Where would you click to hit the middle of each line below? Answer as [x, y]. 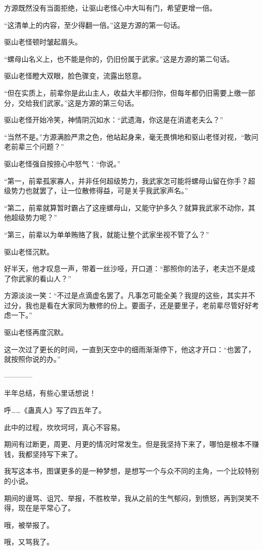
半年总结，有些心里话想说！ [50, 393]
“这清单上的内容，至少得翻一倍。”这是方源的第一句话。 [94, 25]
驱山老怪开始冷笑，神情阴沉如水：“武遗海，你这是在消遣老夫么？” [114, 120]
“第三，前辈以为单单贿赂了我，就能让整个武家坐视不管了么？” [107, 234]
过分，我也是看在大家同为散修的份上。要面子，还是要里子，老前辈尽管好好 [128, 305]
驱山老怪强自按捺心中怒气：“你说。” [62, 163]
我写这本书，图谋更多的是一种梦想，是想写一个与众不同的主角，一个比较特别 [131, 471]
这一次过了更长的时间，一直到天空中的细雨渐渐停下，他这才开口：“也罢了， [130, 349]
